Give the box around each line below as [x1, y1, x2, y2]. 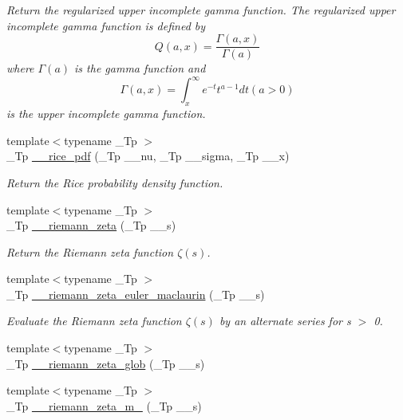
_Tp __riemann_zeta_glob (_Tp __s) [6, 355, 205, 371]
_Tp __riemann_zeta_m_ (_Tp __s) [6, 397, 202, 414]
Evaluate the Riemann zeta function [6, 312, 182, 329]
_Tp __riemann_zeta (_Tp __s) [6, 217, 176, 234]
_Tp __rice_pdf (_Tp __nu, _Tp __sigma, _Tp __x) [6, 147, 290, 164]
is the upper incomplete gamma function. [6, 105, 206, 122]
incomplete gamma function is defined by [6, 17, 206, 33]
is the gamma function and [74, 60, 206, 77]
